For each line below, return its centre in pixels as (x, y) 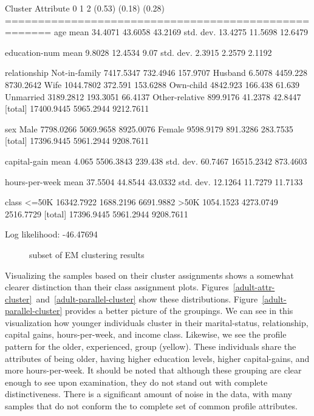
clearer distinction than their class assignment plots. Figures (117, 287)
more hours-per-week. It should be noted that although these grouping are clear (153, 370)
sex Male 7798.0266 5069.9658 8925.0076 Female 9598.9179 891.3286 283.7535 (149, 128)
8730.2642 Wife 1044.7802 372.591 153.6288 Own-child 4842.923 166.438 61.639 (152, 84)
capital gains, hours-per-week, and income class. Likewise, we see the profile (146, 334)
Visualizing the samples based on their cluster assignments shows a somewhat (149, 275)
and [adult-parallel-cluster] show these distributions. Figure (147, 298)
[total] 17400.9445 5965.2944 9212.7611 (77, 108)
